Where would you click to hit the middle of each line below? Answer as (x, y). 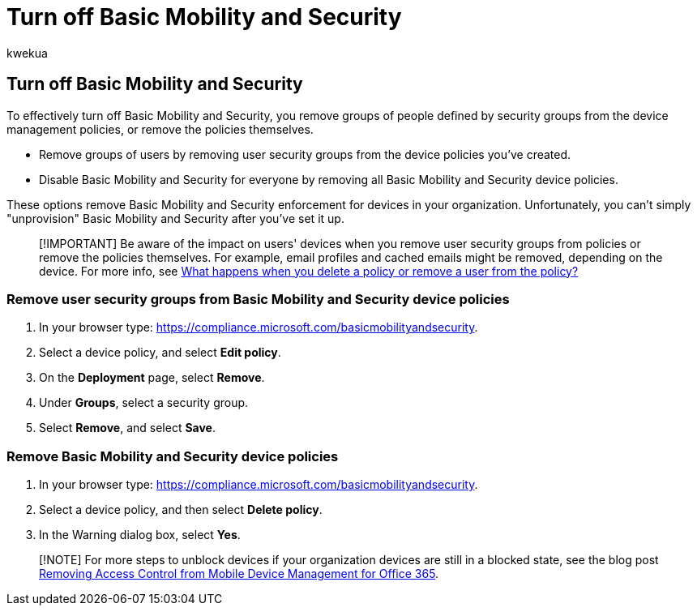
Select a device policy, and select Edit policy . (160, 353)
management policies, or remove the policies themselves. (160, 129)
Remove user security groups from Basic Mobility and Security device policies (258, 299)
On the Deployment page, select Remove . (152, 378)
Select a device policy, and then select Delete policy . (181, 510)
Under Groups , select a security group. (144, 403)
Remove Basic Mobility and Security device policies (173, 456)
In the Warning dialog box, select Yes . (140, 535)
